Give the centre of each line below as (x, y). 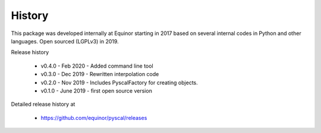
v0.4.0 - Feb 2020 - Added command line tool (97, 66)
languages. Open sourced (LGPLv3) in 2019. (65, 41)
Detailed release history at (43, 104)
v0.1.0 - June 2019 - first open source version (97, 91)
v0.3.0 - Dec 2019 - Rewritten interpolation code (100, 74)
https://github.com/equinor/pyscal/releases (94, 118)
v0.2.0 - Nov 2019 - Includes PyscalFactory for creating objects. (119, 83)
